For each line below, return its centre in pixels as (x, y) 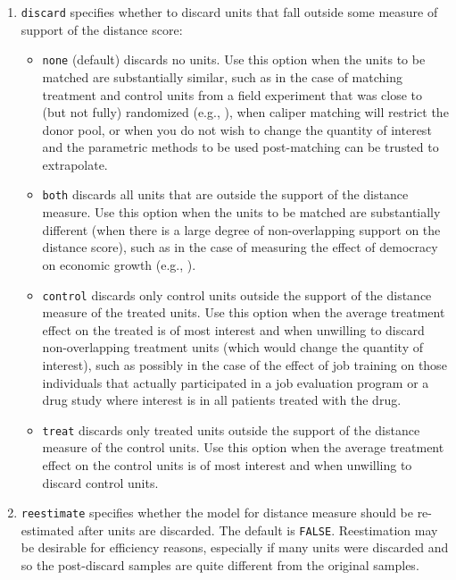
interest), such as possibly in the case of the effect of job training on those (245, 364)
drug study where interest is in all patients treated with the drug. (222, 400)
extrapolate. (75, 164)
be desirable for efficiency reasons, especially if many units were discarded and (235, 547)
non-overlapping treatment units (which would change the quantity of (233, 347)
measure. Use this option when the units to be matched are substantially (241, 212)
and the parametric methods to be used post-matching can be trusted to (240, 147)
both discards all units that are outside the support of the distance (225, 194)
